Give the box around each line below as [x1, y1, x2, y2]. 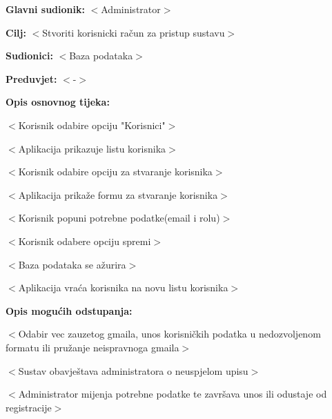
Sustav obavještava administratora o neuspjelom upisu [18, 363, 248, 378]
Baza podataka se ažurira [18, 257, 126, 271]
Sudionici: [6, 48, 53, 63]
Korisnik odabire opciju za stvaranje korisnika [18, 164, 213, 179]
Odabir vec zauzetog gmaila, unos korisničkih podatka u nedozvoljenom [18, 327, 321, 341]
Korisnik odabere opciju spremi [18, 233, 151, 248]
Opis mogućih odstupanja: [6, 303, 133, 318]
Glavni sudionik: [6, 2, 85, 16]
